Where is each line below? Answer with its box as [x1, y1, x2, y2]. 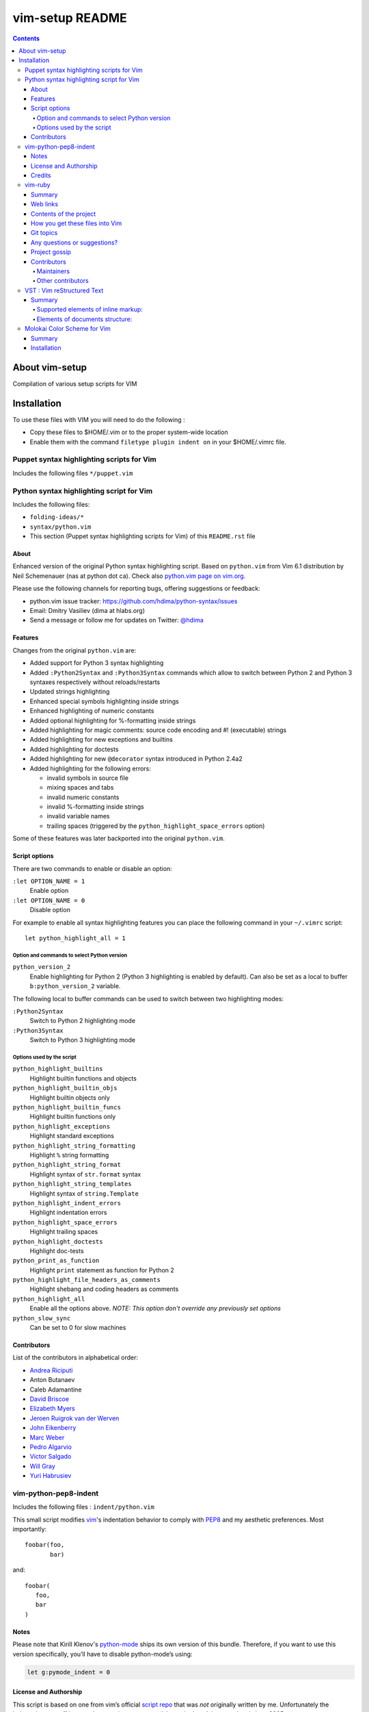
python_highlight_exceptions [12, 1122, 111, 1130]
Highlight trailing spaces [29, 1228, 98, 1236]
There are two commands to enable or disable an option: [12, 864, 172, 872]
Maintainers [36, 267, 70, 275]
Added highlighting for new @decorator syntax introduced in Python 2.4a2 [29, 755, 243, 763]
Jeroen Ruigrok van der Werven [29, 1414, 120, 1422]
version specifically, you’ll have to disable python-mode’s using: [12, 1650, 193, 1658]
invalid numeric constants [46, 793, 120, 801]
